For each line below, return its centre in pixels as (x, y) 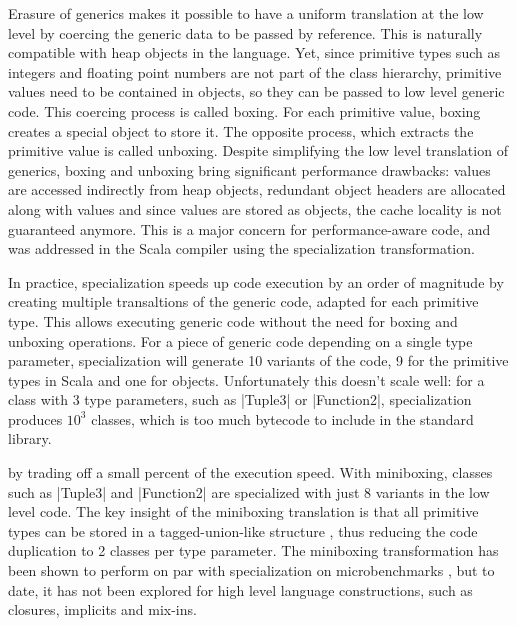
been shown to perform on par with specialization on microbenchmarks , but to (251, 570)
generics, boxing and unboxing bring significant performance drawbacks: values (249, 169)
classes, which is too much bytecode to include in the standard (282, 418)
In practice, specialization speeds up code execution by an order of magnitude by (256, 281)
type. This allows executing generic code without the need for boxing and (233, 320)
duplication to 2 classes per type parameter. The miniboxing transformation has (253, 550)
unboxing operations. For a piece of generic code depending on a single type (240, 340)
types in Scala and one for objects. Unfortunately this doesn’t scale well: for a (246, 379)
